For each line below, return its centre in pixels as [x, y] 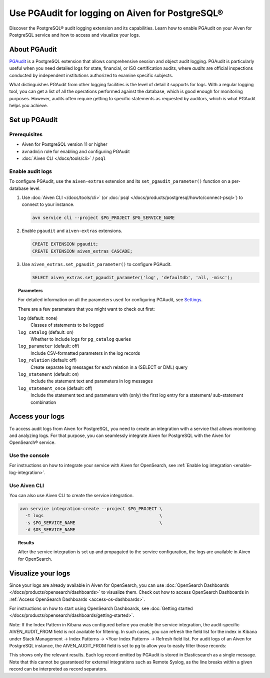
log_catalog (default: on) [46, 332]
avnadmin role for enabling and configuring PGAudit [76, 151]
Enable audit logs [31, 171]
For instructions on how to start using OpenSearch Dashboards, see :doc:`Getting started [101, 608]
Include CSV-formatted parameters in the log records [85, 353]
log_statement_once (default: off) [55, 388]
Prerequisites [26, 134]
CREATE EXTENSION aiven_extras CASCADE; [82, 251]
